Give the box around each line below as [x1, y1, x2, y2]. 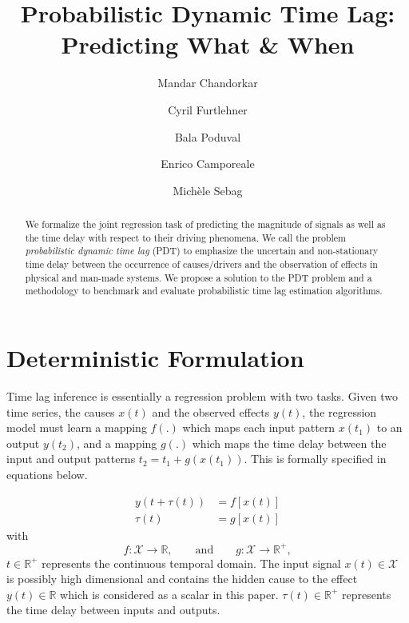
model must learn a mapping [6, 419, 147, 436]
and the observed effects [152, 403, 270, 420]
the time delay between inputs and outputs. [6, 601, 220, 618]
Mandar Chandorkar [157, 74, 258, 91]
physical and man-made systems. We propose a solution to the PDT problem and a [25, 270, 372, 284]
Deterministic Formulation [6, 341, 304, 374]
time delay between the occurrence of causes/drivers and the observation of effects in [25, 258, 378, 271]
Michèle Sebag [173, 182, 243, 198]
